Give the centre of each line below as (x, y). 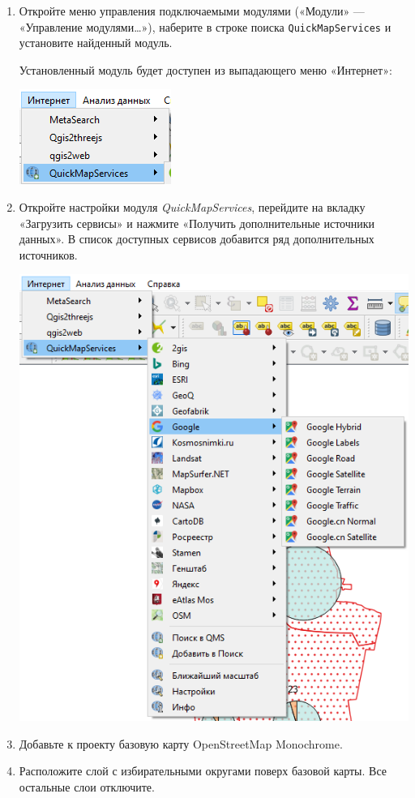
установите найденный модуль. (96, 43)
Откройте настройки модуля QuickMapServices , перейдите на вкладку (192, 207)
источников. (48, 254)
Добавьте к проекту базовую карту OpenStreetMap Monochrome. (181, 743)
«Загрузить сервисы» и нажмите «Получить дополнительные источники (197, 223)
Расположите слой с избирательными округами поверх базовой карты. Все (203, 771)
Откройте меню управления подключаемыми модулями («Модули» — (192, 11)
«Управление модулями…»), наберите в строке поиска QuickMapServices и (205, 26)
